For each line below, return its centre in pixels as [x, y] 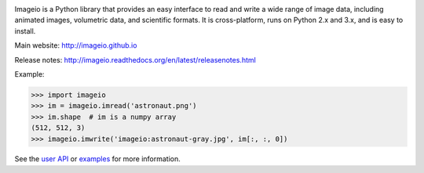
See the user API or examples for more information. [97, 159]
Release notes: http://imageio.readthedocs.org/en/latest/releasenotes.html [135, 59]
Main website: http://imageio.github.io [76, 45]
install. [25, 31]
